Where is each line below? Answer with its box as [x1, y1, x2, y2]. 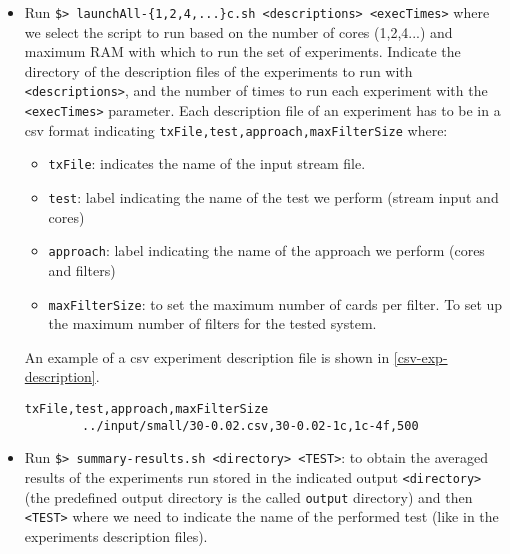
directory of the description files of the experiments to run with [24, 60, 413, 81]
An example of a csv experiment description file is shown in [24, 346, 390, 367]
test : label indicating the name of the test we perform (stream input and [48, 187, 499, 208]
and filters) [48, 259, 116, 280]
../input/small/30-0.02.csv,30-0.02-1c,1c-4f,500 [82, 418, 419, 433]
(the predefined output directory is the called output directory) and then [24, 486, 473, 507]
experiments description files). [24, 525, 208, 546]
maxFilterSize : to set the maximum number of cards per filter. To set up [48, 293, 503, 314]
